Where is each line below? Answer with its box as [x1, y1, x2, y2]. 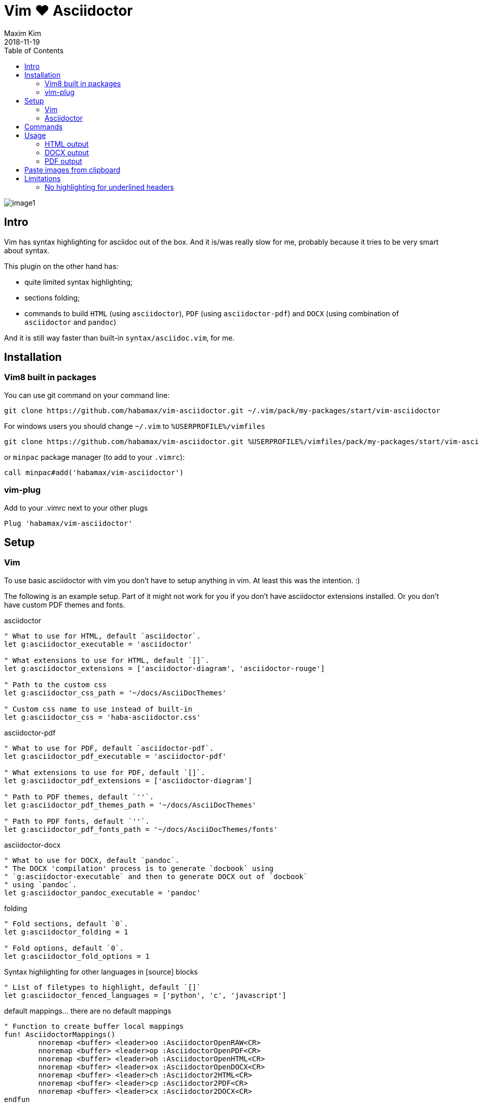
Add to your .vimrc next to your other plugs [4, 503, 148, 512]
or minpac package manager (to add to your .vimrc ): [4, 452, 185, 461]
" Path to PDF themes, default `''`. [4, 792, 154, 801]
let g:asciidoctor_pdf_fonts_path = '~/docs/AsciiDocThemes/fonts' [4, 825, 278, 833]
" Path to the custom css [4, 680, 107, 689]
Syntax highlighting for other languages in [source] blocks [4, 967, 198, 976]
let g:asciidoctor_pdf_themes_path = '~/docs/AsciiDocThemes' [4, 800, 257, 809]
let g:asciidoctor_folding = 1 [4, 927, 128, 936]
